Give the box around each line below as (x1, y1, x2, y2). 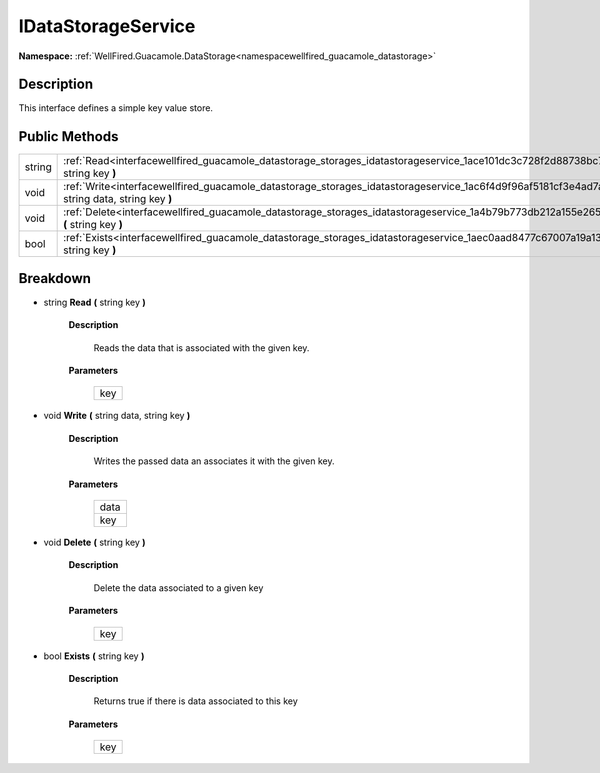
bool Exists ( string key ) (43, 650, 145, 662)
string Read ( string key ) (43, 296, 147, 308)
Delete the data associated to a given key (93, 581, 264, 594)
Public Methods (18, 128, 119, 145)
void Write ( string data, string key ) (43, 410, 191, 422)
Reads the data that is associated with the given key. (93, 341, 310, 354)
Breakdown (18, 270, 92, 287)
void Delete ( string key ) (43, 536, 146, 548)
